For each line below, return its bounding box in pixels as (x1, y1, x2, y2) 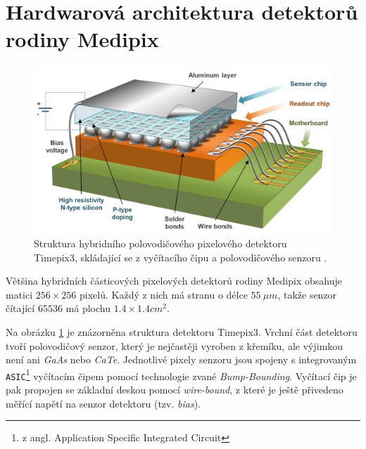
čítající (6, 301, 35, 315)
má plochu (65, 301, 111, 315)
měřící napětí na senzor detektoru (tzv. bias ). (6, 396, 201, 410)
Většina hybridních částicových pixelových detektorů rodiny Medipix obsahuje (6, 273, 342, 288)
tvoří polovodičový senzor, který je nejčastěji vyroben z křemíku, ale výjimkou (6, 338, 343, 353)
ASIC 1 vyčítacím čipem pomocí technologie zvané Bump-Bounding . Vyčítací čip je (6, 366, 357, 383)
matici (6, 287, 33, 301)
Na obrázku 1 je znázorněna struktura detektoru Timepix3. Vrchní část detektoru (6, 324, 358, 339)
